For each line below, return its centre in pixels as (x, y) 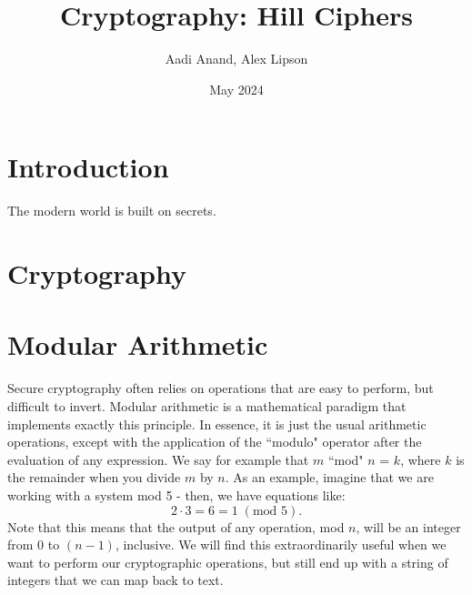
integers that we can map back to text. (115, 580)
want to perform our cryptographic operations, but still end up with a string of (228, 562)
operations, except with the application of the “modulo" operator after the (215, 442)
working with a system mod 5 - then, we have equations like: (176, 494)
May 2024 (236, 89)
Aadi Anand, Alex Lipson (236, 59)
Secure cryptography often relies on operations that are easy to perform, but (221, 388)
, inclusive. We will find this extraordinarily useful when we (281, 545)
